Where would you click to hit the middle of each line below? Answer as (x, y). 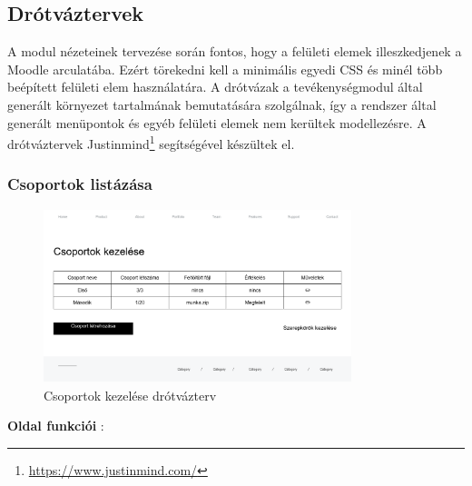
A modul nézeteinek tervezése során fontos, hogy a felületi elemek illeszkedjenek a (235, 51)
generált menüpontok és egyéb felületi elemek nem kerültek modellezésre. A (217, 122)
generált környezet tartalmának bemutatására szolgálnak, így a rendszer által (222, 104)
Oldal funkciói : (56, 426)
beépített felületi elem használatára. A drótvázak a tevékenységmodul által (215, 87)
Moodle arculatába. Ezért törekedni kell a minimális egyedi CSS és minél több (225, 69)
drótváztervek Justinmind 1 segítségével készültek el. (151, 142)
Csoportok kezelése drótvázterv (130, 395)
